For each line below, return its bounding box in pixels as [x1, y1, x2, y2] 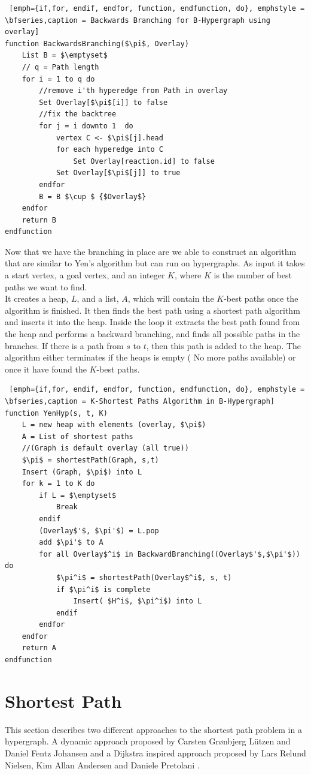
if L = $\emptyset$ [39, 491, 117, 500]
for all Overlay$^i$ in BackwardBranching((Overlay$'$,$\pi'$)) [39, 549, 300, 558]
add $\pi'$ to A [39, 538, 103, 547]
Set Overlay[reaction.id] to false [73, 157, 215, 166]
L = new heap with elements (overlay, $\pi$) [22, 420, 206, 429]
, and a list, [77, 292, 119, 305]
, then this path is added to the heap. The [146, 339, 301, 352]
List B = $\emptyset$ [22, 51, 108, 60]
